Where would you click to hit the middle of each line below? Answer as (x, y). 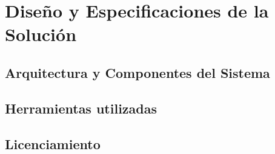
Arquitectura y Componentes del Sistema (137, 72)
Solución (41, 34)
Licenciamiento (53, 143)
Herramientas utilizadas (81, 108)
